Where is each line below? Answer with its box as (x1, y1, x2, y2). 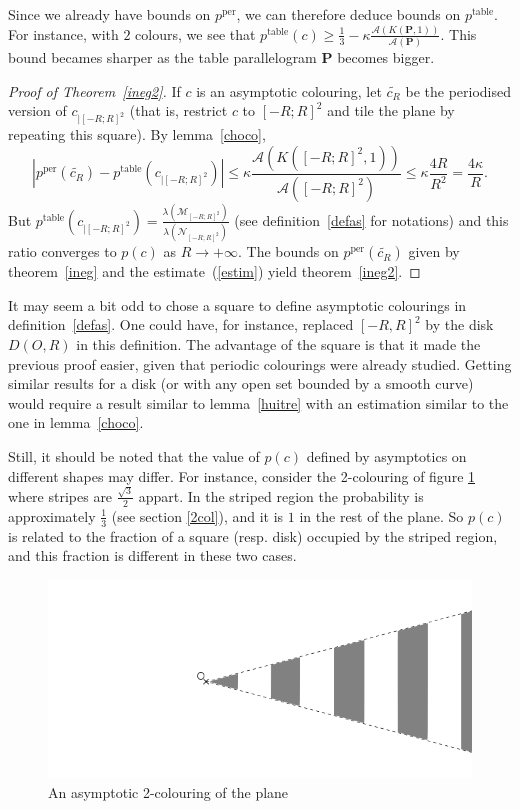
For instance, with (8, 23, 119, 44)
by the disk (425, 314, 494, 335)
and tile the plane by (327, 100, 455, 121)
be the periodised (405, 80, 511, 101)
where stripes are (8, 485, 113, 506)
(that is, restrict (129, 100, 228, 121)
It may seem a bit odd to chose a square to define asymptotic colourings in (8, 294, 467, 315)
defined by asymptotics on (306, 446, 467, 466)
